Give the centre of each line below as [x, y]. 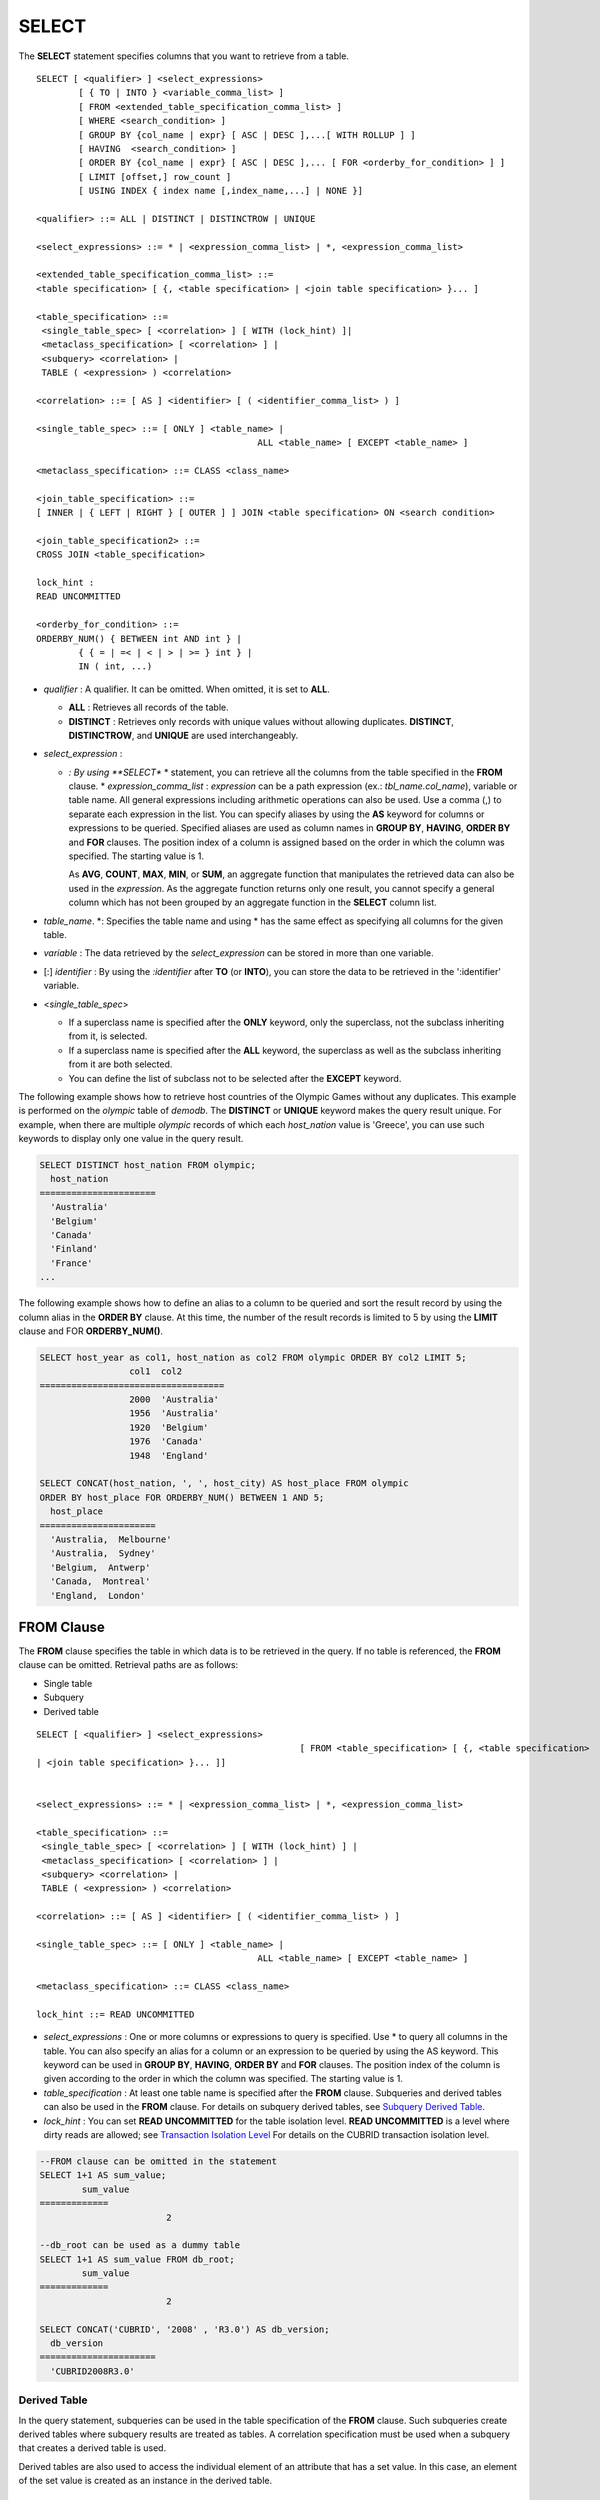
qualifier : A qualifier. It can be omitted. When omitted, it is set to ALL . [186, 689]
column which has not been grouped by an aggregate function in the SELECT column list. [252, 902]
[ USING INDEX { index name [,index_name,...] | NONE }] [221, 191]
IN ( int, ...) [115, 666]
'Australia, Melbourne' [111, 1539]
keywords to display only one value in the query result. [131, 1139]
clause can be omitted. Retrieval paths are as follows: [128, 1665]
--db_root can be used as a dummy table [139, 2245]
